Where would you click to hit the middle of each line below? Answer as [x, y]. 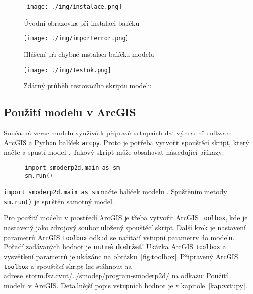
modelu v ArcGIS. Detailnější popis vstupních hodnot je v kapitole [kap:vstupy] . [126, 285]
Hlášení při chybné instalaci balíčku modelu [89, 54]
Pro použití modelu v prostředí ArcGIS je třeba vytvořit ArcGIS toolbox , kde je [126, 218]
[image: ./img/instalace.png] [73, 7]
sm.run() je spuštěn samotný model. [59, 201]
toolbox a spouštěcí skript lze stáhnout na [68, 266]
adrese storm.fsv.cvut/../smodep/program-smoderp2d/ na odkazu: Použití [116, 276]
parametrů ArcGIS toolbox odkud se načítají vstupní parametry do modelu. [119, 237]
